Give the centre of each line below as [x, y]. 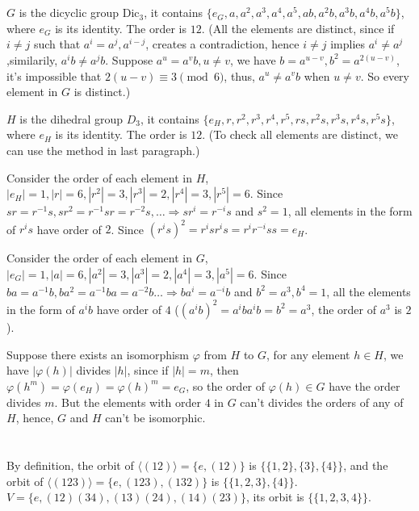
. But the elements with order [128, 402]
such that [57, 44]
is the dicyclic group [69, 13]
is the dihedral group [71, 118]
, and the [366, 465]
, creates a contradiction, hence [222, 44]
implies [348, 44]
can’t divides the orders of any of [322, 402]
